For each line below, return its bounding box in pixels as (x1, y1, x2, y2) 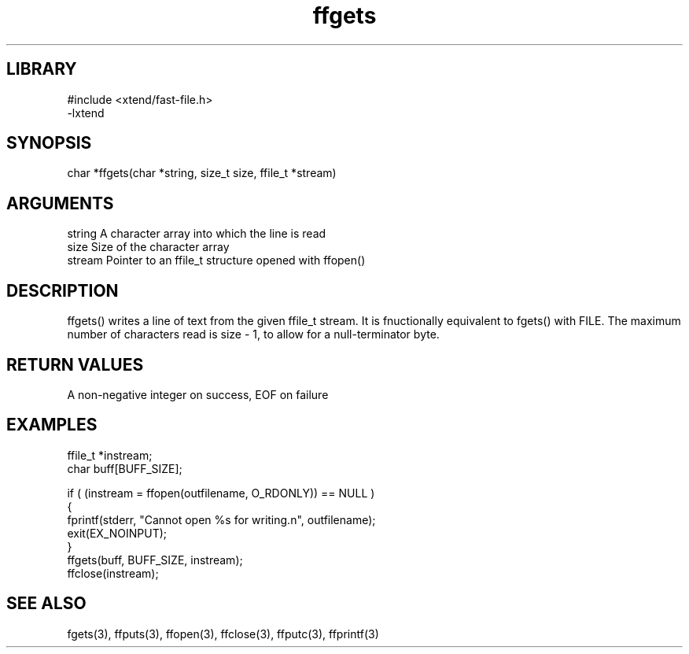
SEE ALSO (6, 593, 87, 614)
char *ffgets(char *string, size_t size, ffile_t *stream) (67, 166, 337, 180)
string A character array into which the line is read (67, 227, 326, 241)
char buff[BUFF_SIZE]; (67, 461, 182, 475)
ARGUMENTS (6, 193, 114, 213)
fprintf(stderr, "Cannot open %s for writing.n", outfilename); (67, 512, 376, 527)
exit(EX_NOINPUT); (67, 526, 168, 540)
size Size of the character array (67, 240, 230, 254)
